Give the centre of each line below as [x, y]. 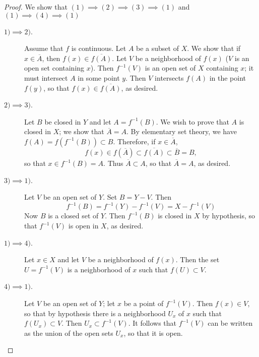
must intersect [46, 77]
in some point [99, 77]
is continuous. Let [99, 48]
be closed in [63, 121]
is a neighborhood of [99, 269]
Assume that [44, 48]
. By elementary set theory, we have [182, 131]
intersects [169, 77]
